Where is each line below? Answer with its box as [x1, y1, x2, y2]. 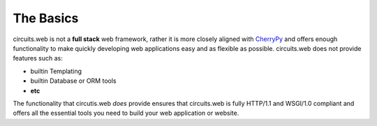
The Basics [13, 10, 79, 26]
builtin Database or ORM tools [30, 77, 117, 85]
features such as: [13, 54, 63, 63]
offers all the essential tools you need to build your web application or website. [13, 109, 239, 118]
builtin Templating [30, 67, 82, 75]
